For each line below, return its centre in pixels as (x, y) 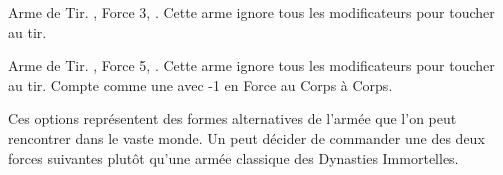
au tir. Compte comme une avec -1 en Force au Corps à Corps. (200, 84)
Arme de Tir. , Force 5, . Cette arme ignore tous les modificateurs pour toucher (251, 65)
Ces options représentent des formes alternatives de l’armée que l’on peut (232, 118)
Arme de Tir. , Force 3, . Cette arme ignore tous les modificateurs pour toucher (251, 12)
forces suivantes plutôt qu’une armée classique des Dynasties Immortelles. (233, 157)
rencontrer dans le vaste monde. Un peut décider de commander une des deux (246, 137)
